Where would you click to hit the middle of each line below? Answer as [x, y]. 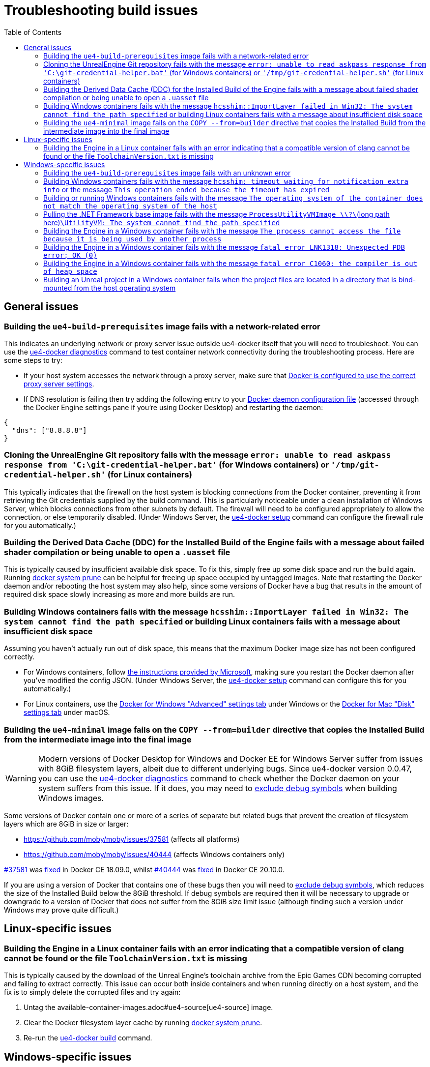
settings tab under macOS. [67, 712]
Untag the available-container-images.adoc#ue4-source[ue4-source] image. [148, 1008]
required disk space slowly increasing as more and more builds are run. [120, 594]
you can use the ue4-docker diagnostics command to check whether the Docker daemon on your [219, 778]
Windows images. [71, 798]
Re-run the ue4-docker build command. [88, 1038]
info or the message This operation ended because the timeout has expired [186, 189]
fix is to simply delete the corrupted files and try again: [92, 992]
